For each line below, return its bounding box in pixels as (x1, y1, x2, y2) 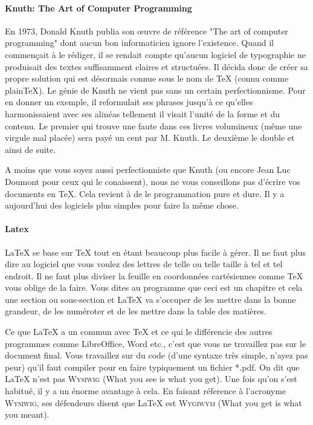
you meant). (5, 408, 50, 421)
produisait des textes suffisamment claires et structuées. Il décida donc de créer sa (5, 60, 308, 73)
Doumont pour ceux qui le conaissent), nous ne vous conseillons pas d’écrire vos (5, 175, 300, 187)
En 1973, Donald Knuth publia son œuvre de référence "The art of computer (5, 24, 289, 37)
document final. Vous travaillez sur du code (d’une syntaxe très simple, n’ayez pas (5, 349, 308, 362)
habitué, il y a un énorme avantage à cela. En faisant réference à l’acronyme (5, 384, 286, 397)
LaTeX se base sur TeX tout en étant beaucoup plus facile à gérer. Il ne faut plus (5, 245, 306, 258)
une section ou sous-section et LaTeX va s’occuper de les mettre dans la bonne (5, 293, 296, 305)
